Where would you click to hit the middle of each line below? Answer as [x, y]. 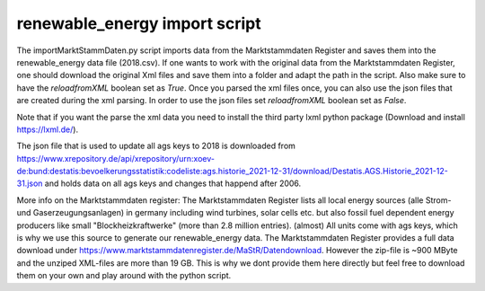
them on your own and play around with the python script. [124, 276]
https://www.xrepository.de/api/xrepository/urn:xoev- [116, 158]
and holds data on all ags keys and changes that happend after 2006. [173, 183]
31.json [30, 183]
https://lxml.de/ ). [48, 129]
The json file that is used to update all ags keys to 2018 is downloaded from [156, 146]
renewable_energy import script [139, 23]
